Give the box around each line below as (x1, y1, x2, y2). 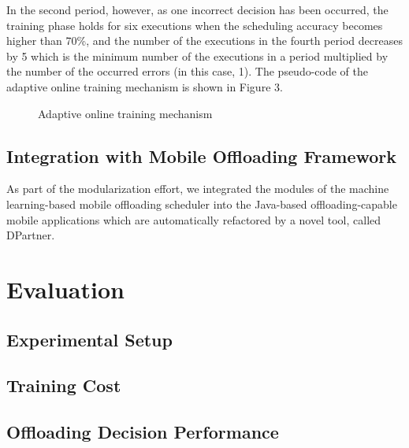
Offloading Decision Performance (6, 420, 279, 444)
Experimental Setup (6, 327, 173, 351)
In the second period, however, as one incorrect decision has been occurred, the (6, 2, 389, 17)
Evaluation (6, 272, 125, 305)
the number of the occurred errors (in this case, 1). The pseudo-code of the (6, 63, 369, 80)
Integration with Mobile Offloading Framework (6, 143, 397, 168)
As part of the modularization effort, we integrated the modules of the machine (6, 180, 389, 197)
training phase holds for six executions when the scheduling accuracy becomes (6, 17, 383, 33)
